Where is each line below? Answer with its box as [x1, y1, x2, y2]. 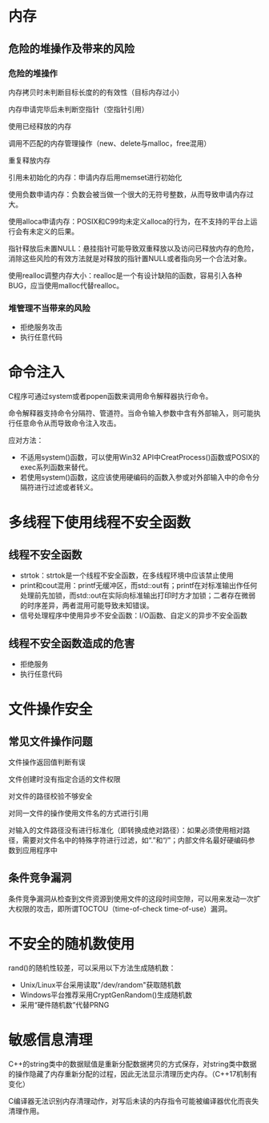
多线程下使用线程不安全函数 [8, 513, 191, 532]
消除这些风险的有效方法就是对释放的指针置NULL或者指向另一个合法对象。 [8, 253, 251, 263]
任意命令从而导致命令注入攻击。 [14, 418, 121, 429]
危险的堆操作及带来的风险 [8, 42, 134, 55]
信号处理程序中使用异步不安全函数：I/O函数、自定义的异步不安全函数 [19, 610, 248, 621]
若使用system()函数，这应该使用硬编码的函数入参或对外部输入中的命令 [19, 473, 253, 482]
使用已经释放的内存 [8, 121, 72, 131]
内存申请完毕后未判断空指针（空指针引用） [8, 104, 149, 114]
